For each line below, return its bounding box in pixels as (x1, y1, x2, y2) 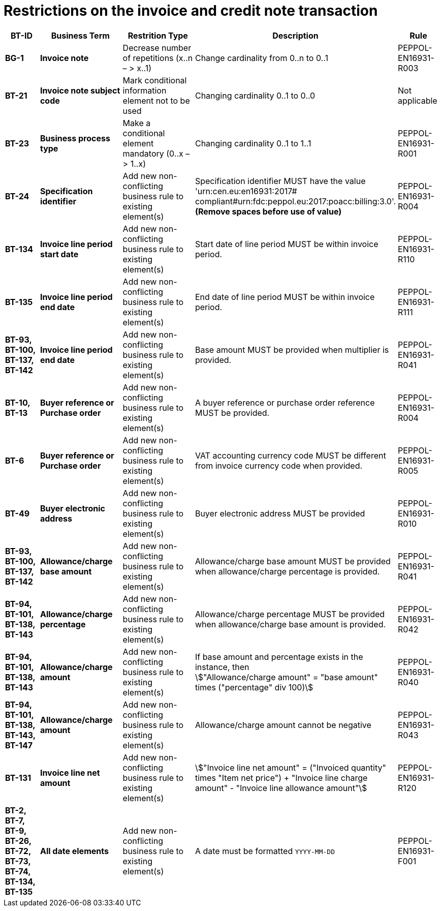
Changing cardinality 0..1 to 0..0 (195, 90, 316, 101)
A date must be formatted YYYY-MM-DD (195, 845, 335, 856)
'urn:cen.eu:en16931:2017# (195, 186, 297, 196)
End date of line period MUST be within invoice (195, 291, 375, 302)
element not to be (122, 95, 190, 106)
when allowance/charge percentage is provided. (195, 566, 380, 576)
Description (272, 30, 319, 41)
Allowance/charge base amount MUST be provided (195, 556, 391, 566)
